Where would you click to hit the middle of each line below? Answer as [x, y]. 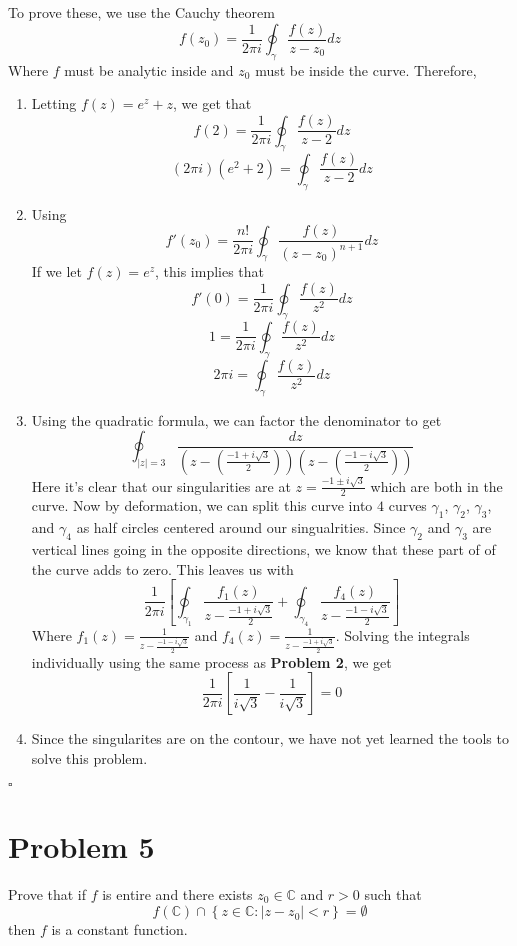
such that [393, 893]
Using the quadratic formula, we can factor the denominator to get [236, 419]
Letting [54, 103]
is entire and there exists [177, 893]
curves [407, 505]
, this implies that [210, 271]
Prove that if [47, 893]
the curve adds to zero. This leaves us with [162, 568]
